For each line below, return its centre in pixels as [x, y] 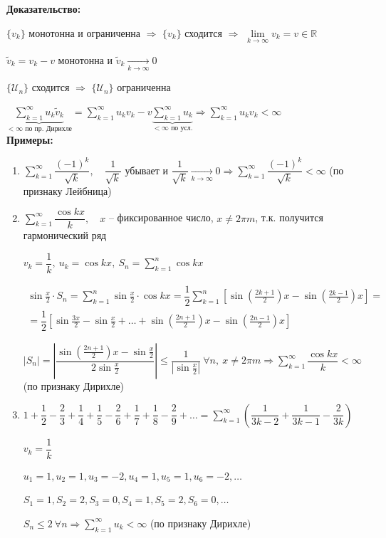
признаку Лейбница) [67, 190]
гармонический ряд [65, 235]
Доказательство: [44, 9]
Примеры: [30, 139]
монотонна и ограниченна [84, 32]
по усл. [182, 128]
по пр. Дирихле [48, 129]
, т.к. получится [289, 217]
